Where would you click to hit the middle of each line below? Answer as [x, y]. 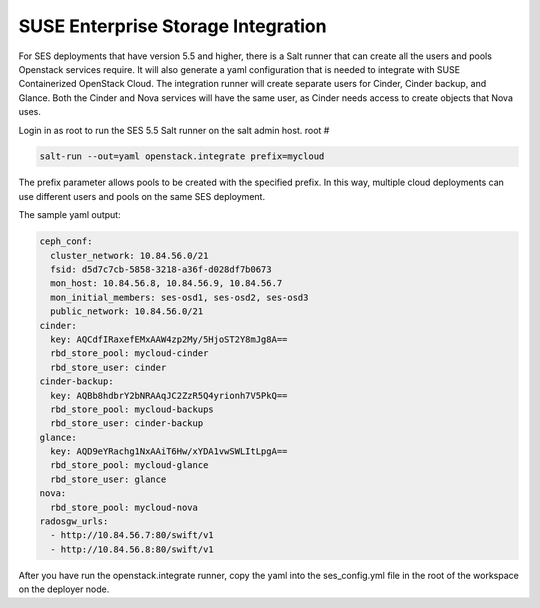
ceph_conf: [66, 241]
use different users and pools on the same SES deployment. [141, 196]
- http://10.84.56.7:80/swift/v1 [132, 535]
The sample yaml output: [69, 215]
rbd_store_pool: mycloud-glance [129, 465]
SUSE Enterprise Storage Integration [172, 26]
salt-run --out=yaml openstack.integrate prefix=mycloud [182, 156]
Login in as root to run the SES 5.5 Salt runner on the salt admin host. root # [174, 130]
